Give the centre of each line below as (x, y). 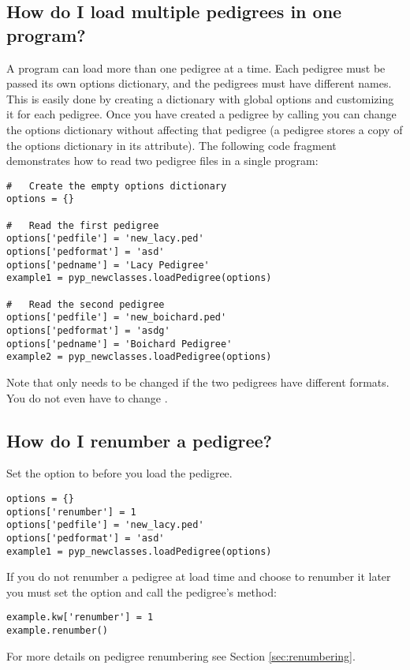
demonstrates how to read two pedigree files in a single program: (162, 161)
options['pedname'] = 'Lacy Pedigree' (108, 265)
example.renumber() (57, 631)
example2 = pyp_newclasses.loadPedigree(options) (139, 357)
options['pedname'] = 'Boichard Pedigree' (119, 344)
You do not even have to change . (87, 397)
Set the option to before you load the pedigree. (119, 473)
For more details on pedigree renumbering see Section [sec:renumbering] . (181, 655)
